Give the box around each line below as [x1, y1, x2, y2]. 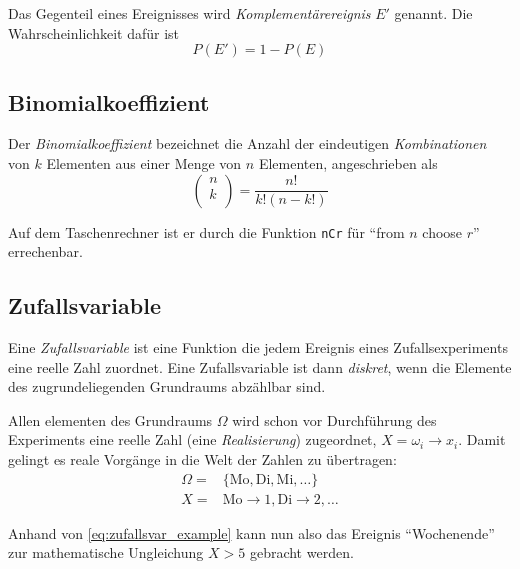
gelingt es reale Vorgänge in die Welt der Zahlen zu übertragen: [8, 449, 397, 469]
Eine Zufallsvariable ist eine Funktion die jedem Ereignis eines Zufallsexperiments [8, 337, 508, 358]
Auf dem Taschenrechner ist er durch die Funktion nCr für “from [8, 221, 405, 242]
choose [422, 221, 463, 242]
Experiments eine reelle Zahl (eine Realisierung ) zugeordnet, [8, 429, 377, 450]
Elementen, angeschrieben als [258, 152, 438, 173]
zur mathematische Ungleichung [8, 542, 204, 563]
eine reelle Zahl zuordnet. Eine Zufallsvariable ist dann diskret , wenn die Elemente [8, 356, 512, 377]
